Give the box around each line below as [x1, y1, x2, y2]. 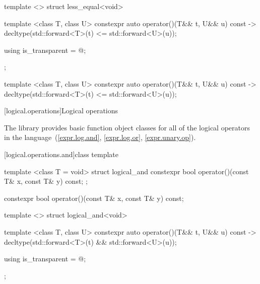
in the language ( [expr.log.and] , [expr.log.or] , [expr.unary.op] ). [4, 132, 196, 143]
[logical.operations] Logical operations [4, 105, 118, 116]
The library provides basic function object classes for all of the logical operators [4, 122, 250, 132]
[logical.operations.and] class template [4, 149, 119, 159]
